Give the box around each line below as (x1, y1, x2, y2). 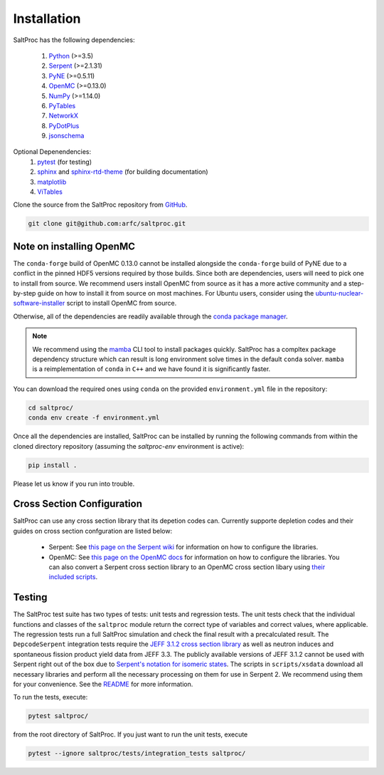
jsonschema (48, 132, 85, 140)
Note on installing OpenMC (13, 240, 135, 252)
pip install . (28, 461, 78, 469)
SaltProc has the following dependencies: (13, 36, 135, 44)
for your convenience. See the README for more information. (13, 680, 193, 689)
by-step (13, 289, 36, 298)
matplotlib (37, 177, 67, 186)
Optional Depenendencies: (13, 147, 92, 156)
